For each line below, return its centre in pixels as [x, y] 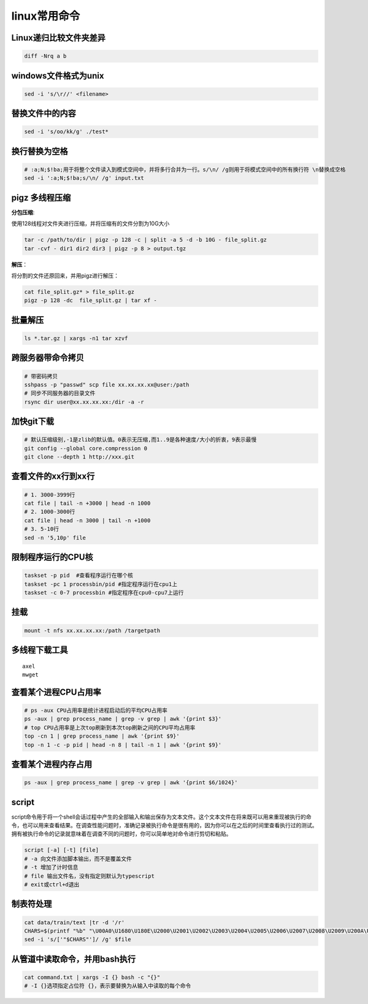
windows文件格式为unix [58, 76]
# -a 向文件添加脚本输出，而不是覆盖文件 [78, 859]
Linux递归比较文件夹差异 [58, 38]
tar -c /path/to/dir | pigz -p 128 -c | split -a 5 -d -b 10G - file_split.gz [145, 240]
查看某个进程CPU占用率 [56, 692]
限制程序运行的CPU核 [52, 558]
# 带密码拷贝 [41, 376]
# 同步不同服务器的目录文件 [60, 393]
